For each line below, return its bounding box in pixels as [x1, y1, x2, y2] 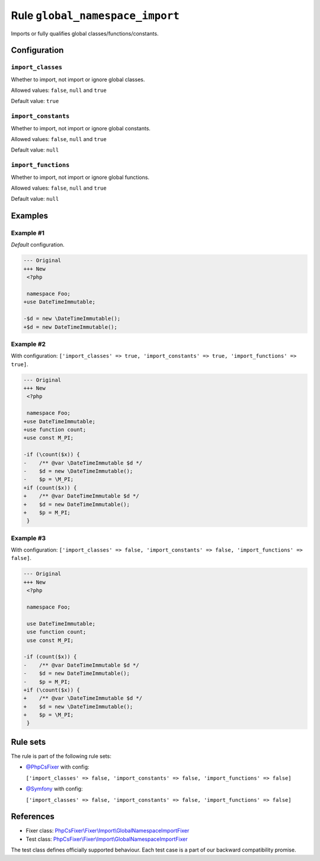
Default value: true [11, 98, 59, 105]
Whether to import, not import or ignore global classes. [11, 76, 145, 83]
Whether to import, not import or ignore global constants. [11, 124, 151, 132]
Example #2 [11, 340, 46, 348]
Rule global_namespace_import [11, 9, 180, 22]
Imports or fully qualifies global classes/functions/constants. [11, 30, 159, 37]
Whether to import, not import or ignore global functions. [11, 174, 150, 181]
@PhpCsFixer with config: [25, 763, 89, 770]
